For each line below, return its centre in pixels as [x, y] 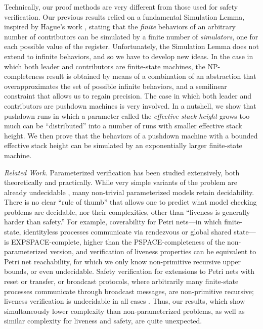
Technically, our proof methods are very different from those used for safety [121, 7]
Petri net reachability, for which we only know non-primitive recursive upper [123, 261]
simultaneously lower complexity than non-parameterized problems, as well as [124, 311]
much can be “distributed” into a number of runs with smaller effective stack [123, 126]
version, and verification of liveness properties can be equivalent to [153, 251]
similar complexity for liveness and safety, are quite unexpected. [103, 321]
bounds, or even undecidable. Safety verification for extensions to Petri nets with [129, 271]
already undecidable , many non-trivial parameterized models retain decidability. [129, 192]
